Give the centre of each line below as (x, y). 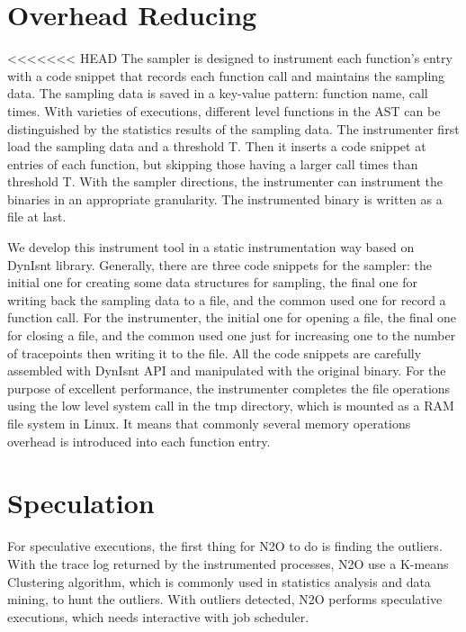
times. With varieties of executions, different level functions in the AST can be (224, 110)
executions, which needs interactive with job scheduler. (158, 616)
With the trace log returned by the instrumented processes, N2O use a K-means (228, 563)
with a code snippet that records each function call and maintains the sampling (226, 75)
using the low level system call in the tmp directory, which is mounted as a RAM (231, 406)
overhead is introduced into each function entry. (139, 441)
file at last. (37, 217)
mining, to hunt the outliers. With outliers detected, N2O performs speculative (225, 599)
